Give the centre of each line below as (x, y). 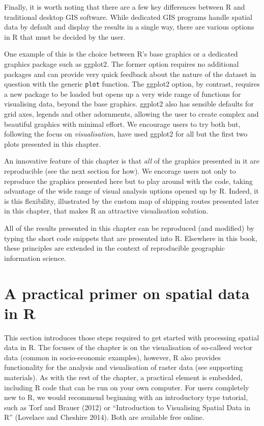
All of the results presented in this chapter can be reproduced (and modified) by (129, 228)
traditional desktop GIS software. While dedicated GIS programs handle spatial (128, 17)
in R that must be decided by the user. (65, 36)
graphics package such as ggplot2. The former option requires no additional (122, 63)
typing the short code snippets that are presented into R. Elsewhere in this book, (131, 238)
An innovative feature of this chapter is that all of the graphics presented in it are (132, 161)
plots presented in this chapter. (53, 143)
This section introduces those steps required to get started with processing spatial (132, 337)
